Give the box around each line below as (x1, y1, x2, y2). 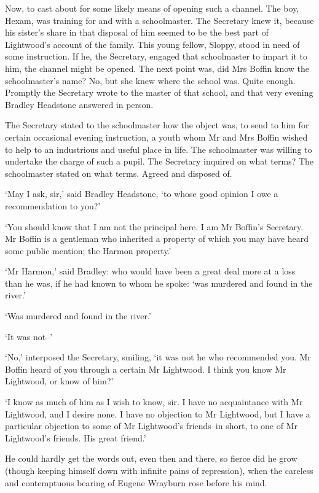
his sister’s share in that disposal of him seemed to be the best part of (5, 26, 269, 39)
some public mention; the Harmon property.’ (5, 244, 171, 257)
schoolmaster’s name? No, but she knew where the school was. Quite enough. (5, 74, 296, 87)
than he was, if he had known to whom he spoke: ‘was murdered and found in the (5, 276, 313, 289)
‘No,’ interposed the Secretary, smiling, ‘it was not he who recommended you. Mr (5, 351, 311, 363)
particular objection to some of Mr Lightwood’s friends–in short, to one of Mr (5, 419, 297, 432)
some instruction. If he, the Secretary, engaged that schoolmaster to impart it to (5, 50, 308, 63)
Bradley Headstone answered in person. (5, 98, 154, 111)
